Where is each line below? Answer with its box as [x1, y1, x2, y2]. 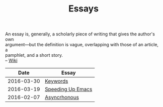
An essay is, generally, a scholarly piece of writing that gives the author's [5, 31, 155, 37]
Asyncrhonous [44, 94, 80, 101]
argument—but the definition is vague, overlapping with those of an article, [5, 42, 159, 48]
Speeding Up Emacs [44, 86, 92, 93]
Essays [68, 3, 99, 14]
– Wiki [5, 58, 18, 64]
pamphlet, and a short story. [5, 52, 63, 58]
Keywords [44, 78, 69, 85]
